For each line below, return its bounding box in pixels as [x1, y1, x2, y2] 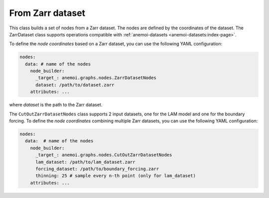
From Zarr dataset [9, 7, 86, 18]
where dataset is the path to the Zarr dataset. [9, 102, 103, 108]
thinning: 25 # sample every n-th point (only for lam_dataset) [35, 173, 196, 179]
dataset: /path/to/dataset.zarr [35, 82, 115, 88]
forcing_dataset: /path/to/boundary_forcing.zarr [35, 166, 159, 172]
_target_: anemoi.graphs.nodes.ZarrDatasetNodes [35, 75, 156, 81]
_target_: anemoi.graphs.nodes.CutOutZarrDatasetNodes [35, 152, 172, 158]
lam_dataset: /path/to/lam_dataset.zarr [35, 159, 135, 165]
